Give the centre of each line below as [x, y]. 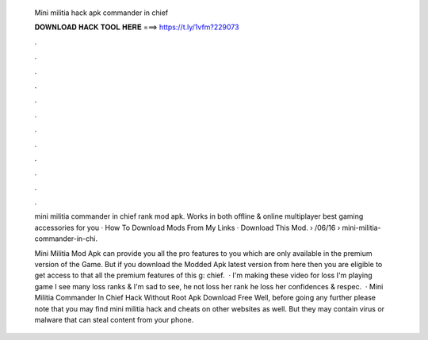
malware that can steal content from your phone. [114, 319]
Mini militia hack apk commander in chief [101, 13]
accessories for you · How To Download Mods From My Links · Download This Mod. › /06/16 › [187, 227]
